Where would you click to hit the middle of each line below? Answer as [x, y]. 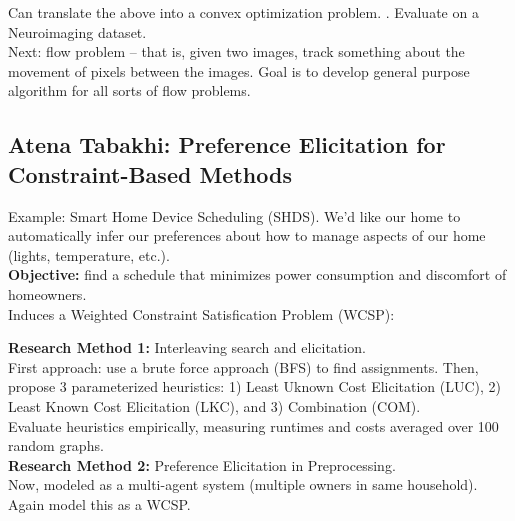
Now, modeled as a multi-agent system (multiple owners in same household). [243, 484]
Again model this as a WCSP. [99, 503]
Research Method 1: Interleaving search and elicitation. [187, 347]
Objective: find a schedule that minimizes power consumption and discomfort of [257, 274]
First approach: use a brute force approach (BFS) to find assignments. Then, [243, 366]
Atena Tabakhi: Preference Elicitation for [227, 144]
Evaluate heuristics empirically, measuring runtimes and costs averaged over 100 [253, 425]
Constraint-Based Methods [150, 173]
